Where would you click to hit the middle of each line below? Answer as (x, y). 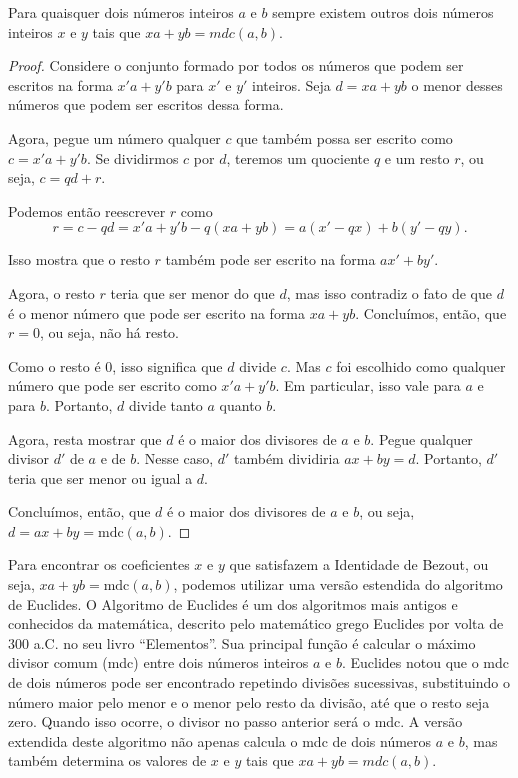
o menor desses (457, 84)
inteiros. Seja (291, 84)
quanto (240, 404)
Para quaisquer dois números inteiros (121, 12)
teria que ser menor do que (192, 292)
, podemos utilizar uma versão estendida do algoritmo (338, 584)
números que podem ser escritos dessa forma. (146, 104)
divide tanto (165, 404)
